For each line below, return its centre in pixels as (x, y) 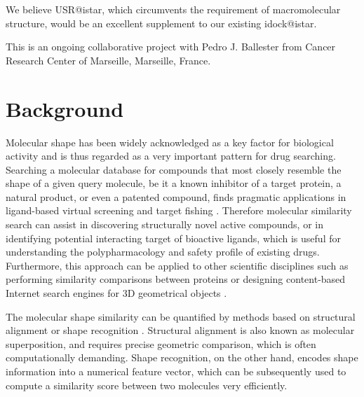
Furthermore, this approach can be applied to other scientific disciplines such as (177, 265)
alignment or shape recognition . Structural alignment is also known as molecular (180, 330)
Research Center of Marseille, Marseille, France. (108, 60)
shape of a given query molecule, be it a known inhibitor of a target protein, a (174, 183)
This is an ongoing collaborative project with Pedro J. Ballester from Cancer (171, 47)
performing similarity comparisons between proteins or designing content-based (176, 279)
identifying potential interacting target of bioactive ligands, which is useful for (173, 238)
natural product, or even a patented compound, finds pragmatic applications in (176, 196)
